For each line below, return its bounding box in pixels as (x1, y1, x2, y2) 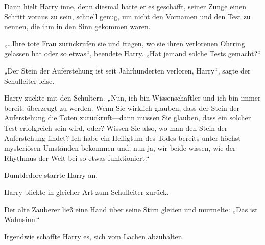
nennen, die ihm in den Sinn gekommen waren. (4, 21, 151, 32)
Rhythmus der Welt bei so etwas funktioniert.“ (4, 152, 150, 163)
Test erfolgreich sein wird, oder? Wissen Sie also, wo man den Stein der (4, 122, 228, 133)
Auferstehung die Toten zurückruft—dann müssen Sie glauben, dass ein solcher (4, 112, 251, 123)
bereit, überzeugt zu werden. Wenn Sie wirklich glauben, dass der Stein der (4, 102, 239, 113)
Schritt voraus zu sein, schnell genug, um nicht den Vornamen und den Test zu (4, 11, 251, 21)
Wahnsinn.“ (4, 214, 40, 225)
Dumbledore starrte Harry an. (4, 169, 98, 180)
